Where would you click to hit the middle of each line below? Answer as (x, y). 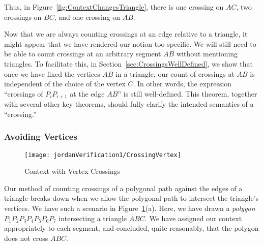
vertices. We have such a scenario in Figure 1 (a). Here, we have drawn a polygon (130, 208)
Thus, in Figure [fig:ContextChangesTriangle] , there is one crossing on (114, 7)
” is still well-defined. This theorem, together (187, 93)
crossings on (23, 17)
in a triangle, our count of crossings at (175, 73)
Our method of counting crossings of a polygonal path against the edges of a (123, 188)
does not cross (26, 238)
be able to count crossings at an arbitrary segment (83, 54)
